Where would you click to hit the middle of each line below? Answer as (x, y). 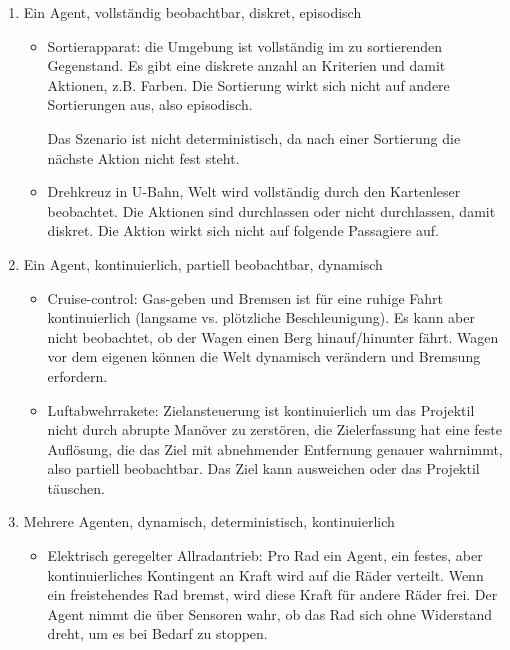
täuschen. (76, 487)
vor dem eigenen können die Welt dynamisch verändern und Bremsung (264, 356)
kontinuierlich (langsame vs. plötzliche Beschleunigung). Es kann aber (261, 317)
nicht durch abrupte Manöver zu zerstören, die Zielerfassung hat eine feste (274, 429)
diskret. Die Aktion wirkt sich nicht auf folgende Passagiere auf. (243, 230)
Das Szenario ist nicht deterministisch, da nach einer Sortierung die (254, 137)
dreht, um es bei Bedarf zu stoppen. (157, 633)
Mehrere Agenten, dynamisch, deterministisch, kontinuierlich (209, 521)
